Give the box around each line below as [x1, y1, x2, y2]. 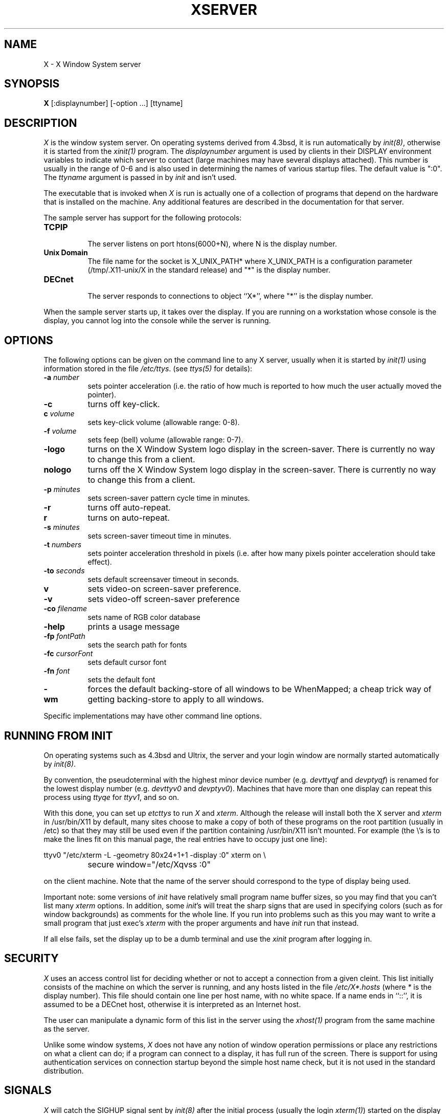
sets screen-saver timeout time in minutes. [87, 531, 231, 541]
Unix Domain [43, 248, 88, 257]
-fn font [43, 666, 70, 676]
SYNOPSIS [4, 77, 60, 91]
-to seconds [43, 566, 85, 575]
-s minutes [43, 523, 80, 532]
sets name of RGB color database [87, 613, 200, 622]
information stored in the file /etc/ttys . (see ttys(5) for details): [43, 364, 253, 373]
